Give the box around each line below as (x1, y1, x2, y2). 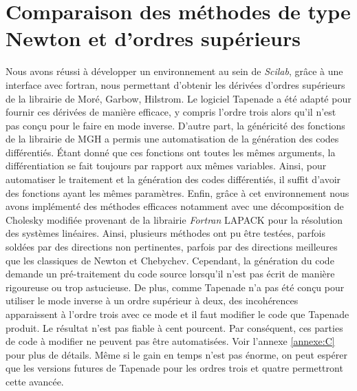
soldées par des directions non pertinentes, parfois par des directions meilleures (6, 240, 338, 254)
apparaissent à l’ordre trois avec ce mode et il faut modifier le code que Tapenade (6, 307, 349, 321)
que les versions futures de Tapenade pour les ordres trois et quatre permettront (6, 361, 343, 375)
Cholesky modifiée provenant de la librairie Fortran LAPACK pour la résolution (6, 212, 343, 226)
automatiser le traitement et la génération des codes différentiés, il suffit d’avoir (6, 172, 341, 187)
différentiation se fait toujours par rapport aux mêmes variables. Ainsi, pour (6, 158, 327, 173)
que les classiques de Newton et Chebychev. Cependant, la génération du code (6, 253, 334, 267)
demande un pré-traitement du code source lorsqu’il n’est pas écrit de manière (6, 266, 335, 281)
